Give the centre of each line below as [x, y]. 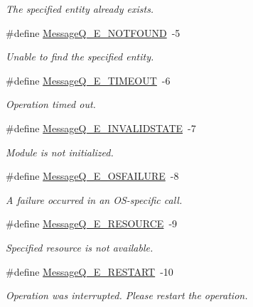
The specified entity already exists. [80, 9]
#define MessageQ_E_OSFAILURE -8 [92, 176]
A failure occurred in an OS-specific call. [94, 199]
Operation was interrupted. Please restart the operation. [127, 295]
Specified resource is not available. [80, 247]
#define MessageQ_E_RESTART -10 [90, 271]
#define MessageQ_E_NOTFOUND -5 [93, 32]
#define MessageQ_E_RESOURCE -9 [92, 223]
